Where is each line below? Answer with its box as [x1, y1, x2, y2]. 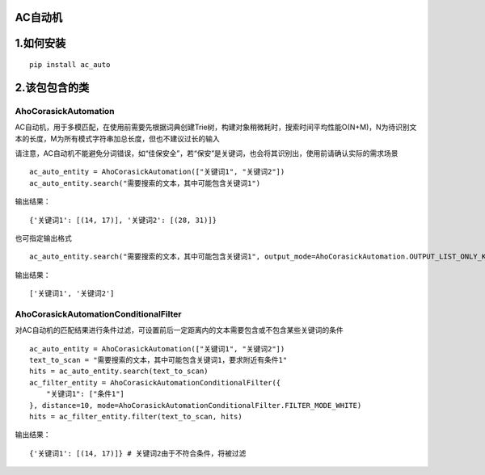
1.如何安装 [15, 36, 66, 50]
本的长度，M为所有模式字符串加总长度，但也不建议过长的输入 [15, 133, 220, 143]
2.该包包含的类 [15, 81, 90, 95]
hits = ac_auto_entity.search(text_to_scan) [29, 367, 209, 376]
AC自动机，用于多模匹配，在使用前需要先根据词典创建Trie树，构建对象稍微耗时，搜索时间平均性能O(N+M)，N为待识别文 [15, 122, 417, 132]
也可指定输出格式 [15, 233, 72, 242]
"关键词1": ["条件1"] [45, 389, 125, 399]
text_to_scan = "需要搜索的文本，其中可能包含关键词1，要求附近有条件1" [29, 355, 288, 365]
